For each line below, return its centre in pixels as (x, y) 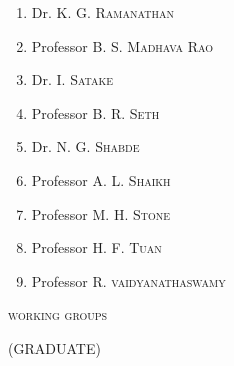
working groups (58, 314)
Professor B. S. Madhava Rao (122, 45)
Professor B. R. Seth (95, 112)
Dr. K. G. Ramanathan (102, 12)
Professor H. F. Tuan (96, 247)
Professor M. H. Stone (101, 213)
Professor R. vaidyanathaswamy (128, 280)
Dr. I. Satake (72, 79)
